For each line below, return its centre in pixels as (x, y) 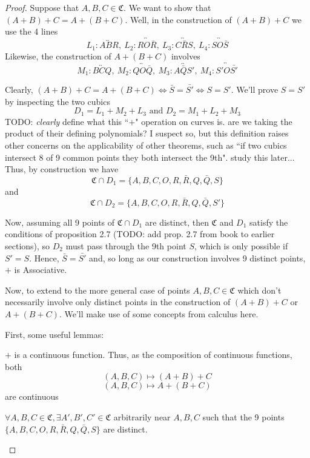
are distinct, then (177, 222)
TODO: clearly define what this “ (67, 121)
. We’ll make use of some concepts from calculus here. (159, 313)
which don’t (259, 290)
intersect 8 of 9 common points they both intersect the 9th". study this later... (150, 157)
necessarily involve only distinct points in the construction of (118, 302)
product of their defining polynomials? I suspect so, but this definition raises (147, 133)
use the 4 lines (31, 31)
